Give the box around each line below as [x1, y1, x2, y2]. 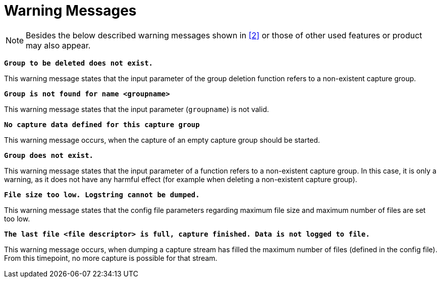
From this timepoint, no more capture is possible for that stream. [4, 253, 217, 262]
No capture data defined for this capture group [4, 120, 200, 129]
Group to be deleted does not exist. [4, 59, 153, 67]
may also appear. [26, 40, 91, 50]
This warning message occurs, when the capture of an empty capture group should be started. [4, 135, 320, 144]
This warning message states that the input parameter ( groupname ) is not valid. [4, 104, 269, 114]
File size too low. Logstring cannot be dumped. [4, 190, 200, 199]
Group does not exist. [4, 151, 94, 159]
